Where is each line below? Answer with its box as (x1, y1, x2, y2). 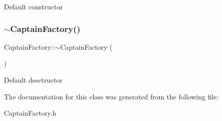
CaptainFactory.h (4, 108, 57, 118)
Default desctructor (4, 75, 63, 85)
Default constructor (4, 1, 63, 11)
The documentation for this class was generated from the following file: (4, 91, 219, 101)
